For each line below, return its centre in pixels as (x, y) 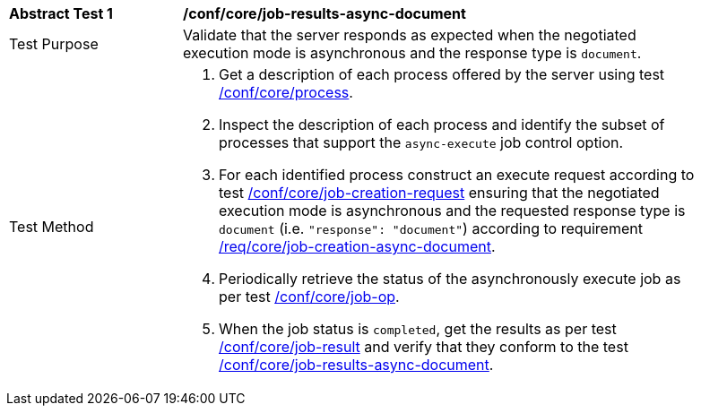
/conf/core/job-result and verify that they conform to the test (424, 347)
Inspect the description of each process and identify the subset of (442, 125)
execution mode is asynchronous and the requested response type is (452, 211)
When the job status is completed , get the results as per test (418, 329)
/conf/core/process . (286, 92)
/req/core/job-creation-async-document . (357, 246)
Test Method (52, 227)
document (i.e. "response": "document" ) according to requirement (431, 228)
